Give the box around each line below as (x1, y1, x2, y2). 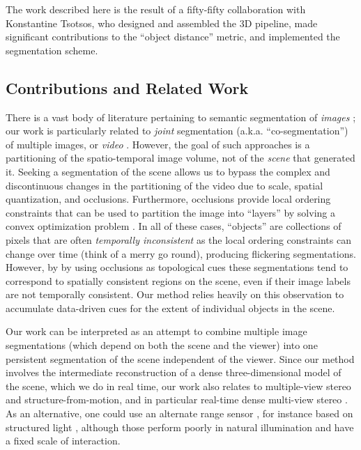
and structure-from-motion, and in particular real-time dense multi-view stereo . (6, 392, 348, 407)
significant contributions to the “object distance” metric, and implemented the (6, 29, 340, 44)
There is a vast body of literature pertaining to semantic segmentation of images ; (6, 109, 356, 124)
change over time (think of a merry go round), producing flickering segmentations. (6, 246, 356, 261)
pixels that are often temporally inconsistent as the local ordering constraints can (6, 232, 351, 247)
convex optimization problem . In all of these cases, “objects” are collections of (6, 219, 341, 233)
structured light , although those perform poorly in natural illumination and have (6, 419, 354, 434)
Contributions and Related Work (6, 77, 249, 98)
